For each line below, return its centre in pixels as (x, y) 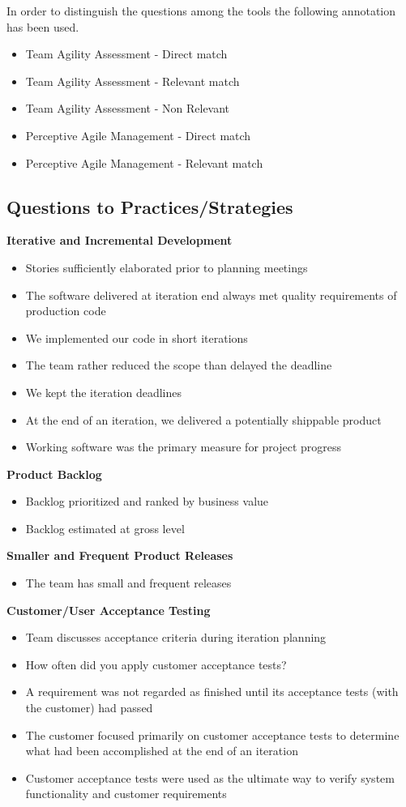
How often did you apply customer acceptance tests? (156, 664)
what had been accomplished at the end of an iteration (162, 751)
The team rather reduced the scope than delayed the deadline (179, 365)
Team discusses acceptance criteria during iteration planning (176, 637)
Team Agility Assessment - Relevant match (132, 81)
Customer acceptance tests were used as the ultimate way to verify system (210, 777)
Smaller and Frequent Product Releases (120, 555)
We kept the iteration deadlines (104, 392)
